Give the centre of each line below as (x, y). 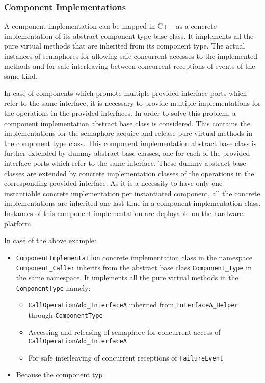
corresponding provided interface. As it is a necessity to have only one (113, 183)
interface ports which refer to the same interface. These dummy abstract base (125, 163)
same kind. (21, 76)
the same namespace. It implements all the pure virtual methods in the (127, 277)
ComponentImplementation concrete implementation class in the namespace (134, 257)
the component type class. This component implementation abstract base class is (130, 143)
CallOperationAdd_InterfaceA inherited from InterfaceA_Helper (133, 305)
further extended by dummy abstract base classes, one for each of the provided (127, 153)
